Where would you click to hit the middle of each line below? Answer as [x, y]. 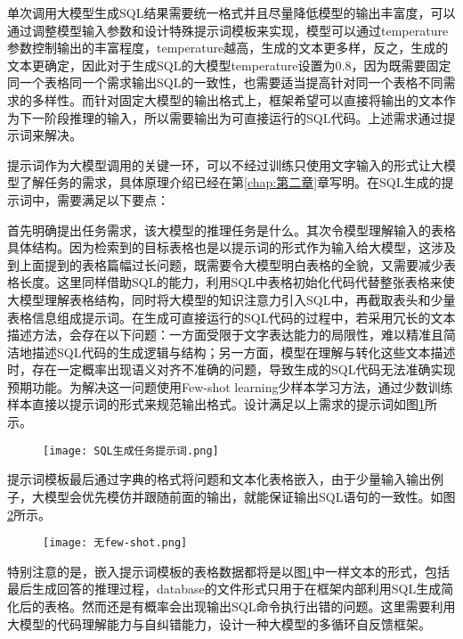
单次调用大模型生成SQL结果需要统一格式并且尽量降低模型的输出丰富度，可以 [231, 12]
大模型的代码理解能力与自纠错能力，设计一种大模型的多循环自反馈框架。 [219, 623]
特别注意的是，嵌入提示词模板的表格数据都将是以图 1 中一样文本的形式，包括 [228, 571]
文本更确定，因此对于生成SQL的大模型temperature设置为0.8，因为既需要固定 [229, 65]
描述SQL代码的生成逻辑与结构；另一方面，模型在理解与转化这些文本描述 [244, 352]
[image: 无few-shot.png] [115, 543]
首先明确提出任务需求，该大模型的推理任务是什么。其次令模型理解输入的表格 [231, 229]
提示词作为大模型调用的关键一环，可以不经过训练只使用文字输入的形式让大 [225, 164]
